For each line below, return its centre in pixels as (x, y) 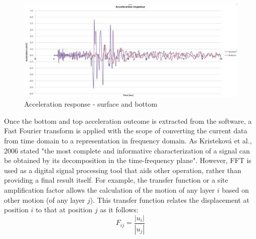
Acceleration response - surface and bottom (91, 104)
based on (235, 189)
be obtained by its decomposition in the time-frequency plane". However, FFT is (128, 160)
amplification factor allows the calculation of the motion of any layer (109, 189)
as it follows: (119, 210)
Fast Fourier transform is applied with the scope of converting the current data (126, 131)
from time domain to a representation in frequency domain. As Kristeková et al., (128, 140)
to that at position (64, 210)
